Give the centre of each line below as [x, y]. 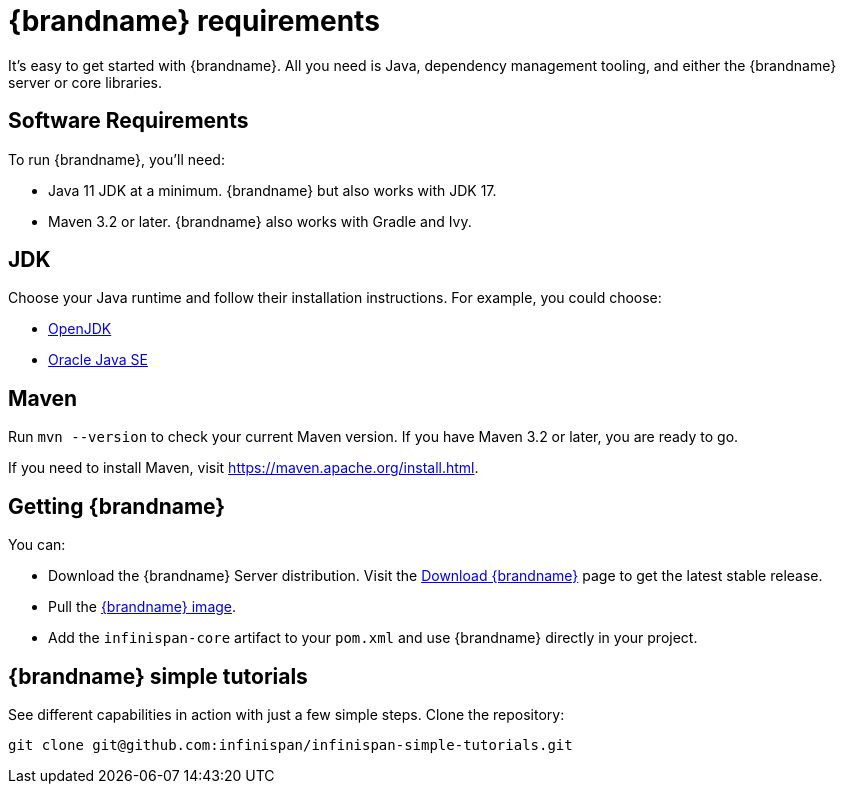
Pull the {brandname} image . [142, 607]
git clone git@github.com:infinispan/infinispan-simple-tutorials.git [290, 744]
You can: [37, 545]
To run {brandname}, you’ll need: [116, 159]
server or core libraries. [85, 82]
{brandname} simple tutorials [158, 676]
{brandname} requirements [194, 21]
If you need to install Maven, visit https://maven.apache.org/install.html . [243, 468]
